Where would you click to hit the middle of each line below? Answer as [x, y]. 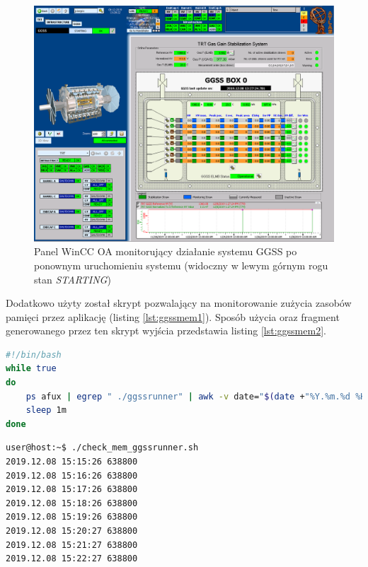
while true [31, 369]
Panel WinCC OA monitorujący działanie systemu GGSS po [166, 251]
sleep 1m [46, 410]
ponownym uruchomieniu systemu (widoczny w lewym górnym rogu [181, 265]
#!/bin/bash [34, 355]
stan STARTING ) [73, 279]
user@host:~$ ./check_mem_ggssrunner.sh [102, 448]
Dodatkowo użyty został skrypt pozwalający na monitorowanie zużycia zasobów [179, 303]
